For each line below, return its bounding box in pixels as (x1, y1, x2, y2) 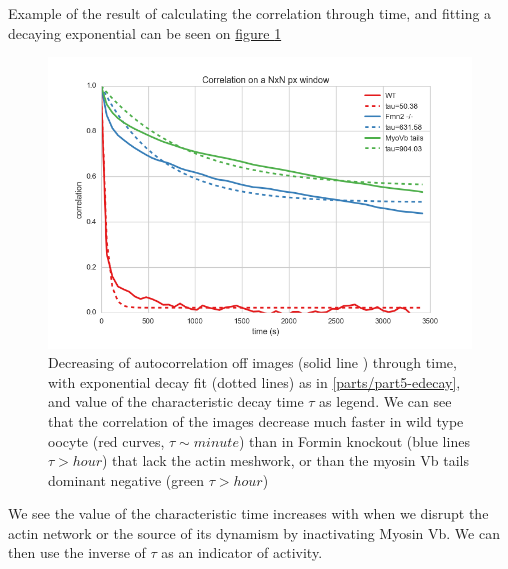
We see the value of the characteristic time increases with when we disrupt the (8, 503, 489, 524)
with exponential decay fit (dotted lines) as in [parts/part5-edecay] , (48, 371, 461, 392)
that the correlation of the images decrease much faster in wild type (48, 410, 464, 431)
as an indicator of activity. (161, 542, 323, 563)
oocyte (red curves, (48, 430, 165, 451)
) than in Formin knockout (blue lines (238, 430, 470, 451)
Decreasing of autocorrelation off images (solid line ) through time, (48, 352, 457, 373)
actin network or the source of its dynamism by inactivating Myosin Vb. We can (8, 522, 500, 543)
